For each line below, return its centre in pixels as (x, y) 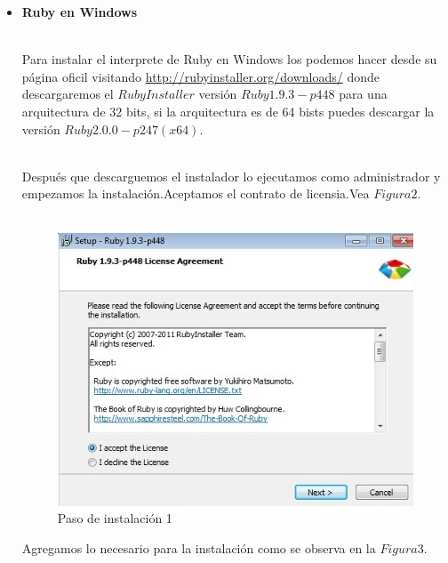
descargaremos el (68, 94)
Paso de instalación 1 (115, 518)
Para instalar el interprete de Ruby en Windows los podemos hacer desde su (229, 59)
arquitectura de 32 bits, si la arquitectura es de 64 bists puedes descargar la (228, 111)
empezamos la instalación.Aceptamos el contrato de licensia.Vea (196, 193)
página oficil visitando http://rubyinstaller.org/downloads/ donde (200, 76)
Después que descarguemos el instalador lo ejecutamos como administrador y (231, 176)
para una (363, 94)
